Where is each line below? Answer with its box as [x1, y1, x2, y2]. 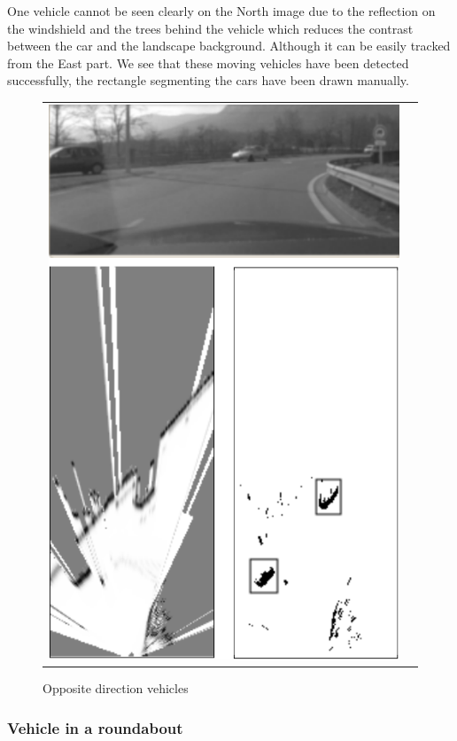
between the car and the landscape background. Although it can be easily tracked [7, 36, 451, 55]
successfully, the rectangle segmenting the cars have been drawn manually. [7, 71, 409, 90]
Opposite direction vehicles [43, 679, 189, 698]
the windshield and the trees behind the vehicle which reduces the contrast [7, 19, 414, 37]
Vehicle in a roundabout [7, 716, 183, 738]
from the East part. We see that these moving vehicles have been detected [7, 53, 409, 72]
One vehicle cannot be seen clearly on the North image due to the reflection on [7, 2, 436, 19]
